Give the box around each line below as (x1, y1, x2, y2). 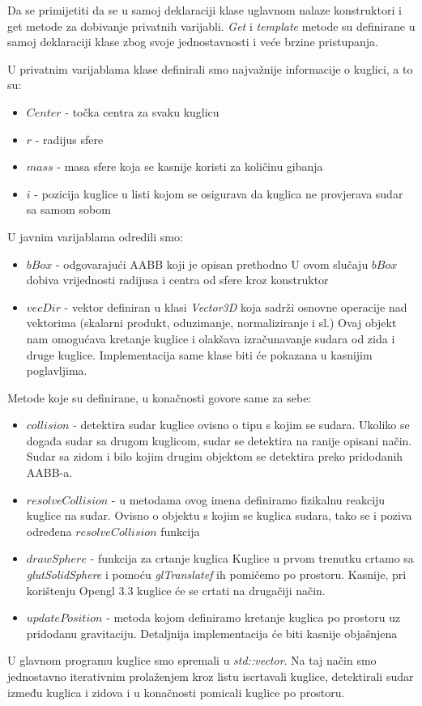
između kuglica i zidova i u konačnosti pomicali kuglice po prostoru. (7, 683, 345, 700)
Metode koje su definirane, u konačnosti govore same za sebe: (7, 389, 312, 406)
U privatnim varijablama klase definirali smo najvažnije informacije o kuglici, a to (7, 60, 413, 77)
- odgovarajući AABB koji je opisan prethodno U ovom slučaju (55, 255, 369, 272)
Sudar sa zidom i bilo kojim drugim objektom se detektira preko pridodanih (26, 448, 403, 465)
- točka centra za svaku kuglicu (65, 103, 220, 120)
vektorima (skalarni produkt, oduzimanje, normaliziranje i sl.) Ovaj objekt (26, 314, 397, 331)
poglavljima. (26, 362, 87, 379)
